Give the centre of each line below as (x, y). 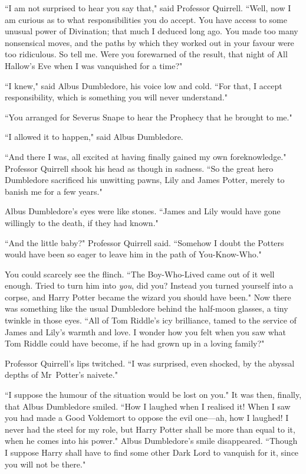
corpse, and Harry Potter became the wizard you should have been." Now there (148, 297)
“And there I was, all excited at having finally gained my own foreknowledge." (146, 156)
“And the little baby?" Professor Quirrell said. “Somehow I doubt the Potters (144, 242)
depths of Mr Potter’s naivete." (61, 375)
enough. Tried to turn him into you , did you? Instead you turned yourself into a (149, 285)
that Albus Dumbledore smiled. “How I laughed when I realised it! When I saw (148, 406)
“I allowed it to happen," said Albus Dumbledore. (94, 137)
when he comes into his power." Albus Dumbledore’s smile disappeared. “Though (151, 441)
